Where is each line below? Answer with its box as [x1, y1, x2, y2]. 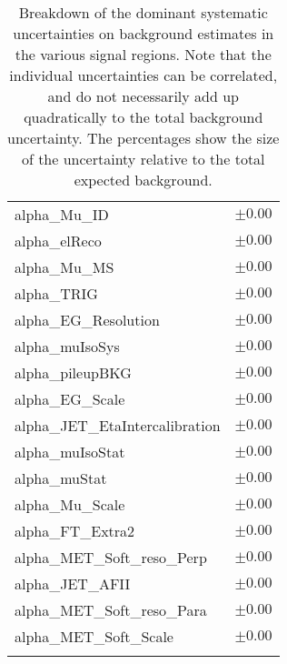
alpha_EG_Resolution [15, 309, 160, 330]
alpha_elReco [15, 230, 102, 251]
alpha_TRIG [15, 283, 98, 304]
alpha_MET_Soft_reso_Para [15, 599, 207, 620]
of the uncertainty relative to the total [21, 148, 265, 169]
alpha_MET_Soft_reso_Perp [15, 547, 207, 568]
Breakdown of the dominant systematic [18, 2, 268, 23]
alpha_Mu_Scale [15, 494, 125, 515]
